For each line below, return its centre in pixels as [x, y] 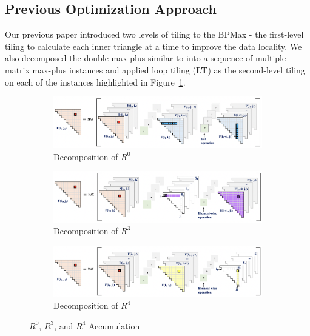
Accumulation [114, 325]
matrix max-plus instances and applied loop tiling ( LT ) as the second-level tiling [155, 69]
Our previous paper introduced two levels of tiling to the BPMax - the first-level [154, 34]
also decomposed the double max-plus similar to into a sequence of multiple [146, 58]
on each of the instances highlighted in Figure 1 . [95, 82]
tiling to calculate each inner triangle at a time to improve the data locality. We [153, 46]
